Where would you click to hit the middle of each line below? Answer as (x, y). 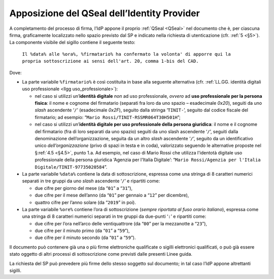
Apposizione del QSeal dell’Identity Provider (105, 13)
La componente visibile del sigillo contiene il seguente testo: (72, 43)
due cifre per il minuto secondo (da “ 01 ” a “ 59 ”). (85, 237)
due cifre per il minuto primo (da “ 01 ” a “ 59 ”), (82, 231)
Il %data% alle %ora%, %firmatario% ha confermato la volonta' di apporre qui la (126, 54)
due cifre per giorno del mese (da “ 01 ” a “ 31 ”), (84, 188)
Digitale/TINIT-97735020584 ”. (71, 167)
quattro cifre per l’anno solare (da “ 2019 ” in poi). (85, 202)
